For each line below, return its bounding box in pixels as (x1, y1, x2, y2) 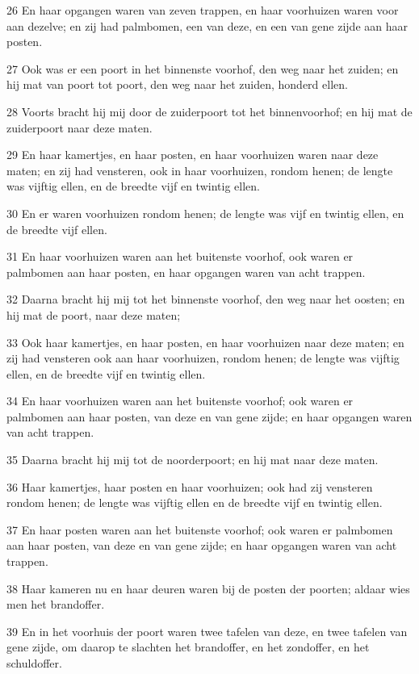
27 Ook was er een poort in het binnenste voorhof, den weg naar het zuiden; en (6, 60, 399, 77)
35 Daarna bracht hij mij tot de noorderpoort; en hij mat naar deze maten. (6, 451, 379, 468)
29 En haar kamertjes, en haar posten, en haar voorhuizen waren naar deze (6, 146, 379, 163)
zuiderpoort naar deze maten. (6, 119, 153, 136)
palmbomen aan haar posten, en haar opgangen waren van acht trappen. (6, 263, 366, 280)
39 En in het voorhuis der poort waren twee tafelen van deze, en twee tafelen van (6, 622, 408, 639)
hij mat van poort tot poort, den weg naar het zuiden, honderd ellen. (6, 76, 348, 93)
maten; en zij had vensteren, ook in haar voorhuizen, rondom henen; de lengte (6, 161, 393, 178)
